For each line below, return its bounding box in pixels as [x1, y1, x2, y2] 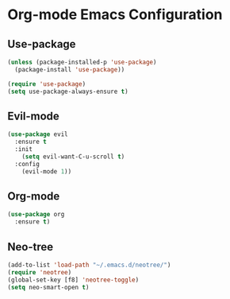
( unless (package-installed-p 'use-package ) [7, 58, 157, 66]
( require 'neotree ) [7, 268, 72, 276]
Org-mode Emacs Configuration [7, 6, 223, 24]
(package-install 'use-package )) [14, 65, 125, 73]
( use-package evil [7, 130, 68, 138]
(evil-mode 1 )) [21, 167, 72, 176]
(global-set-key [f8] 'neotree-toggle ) [7, 276, 140, 284]
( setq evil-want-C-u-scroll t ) [21, 153, 125, 161]
